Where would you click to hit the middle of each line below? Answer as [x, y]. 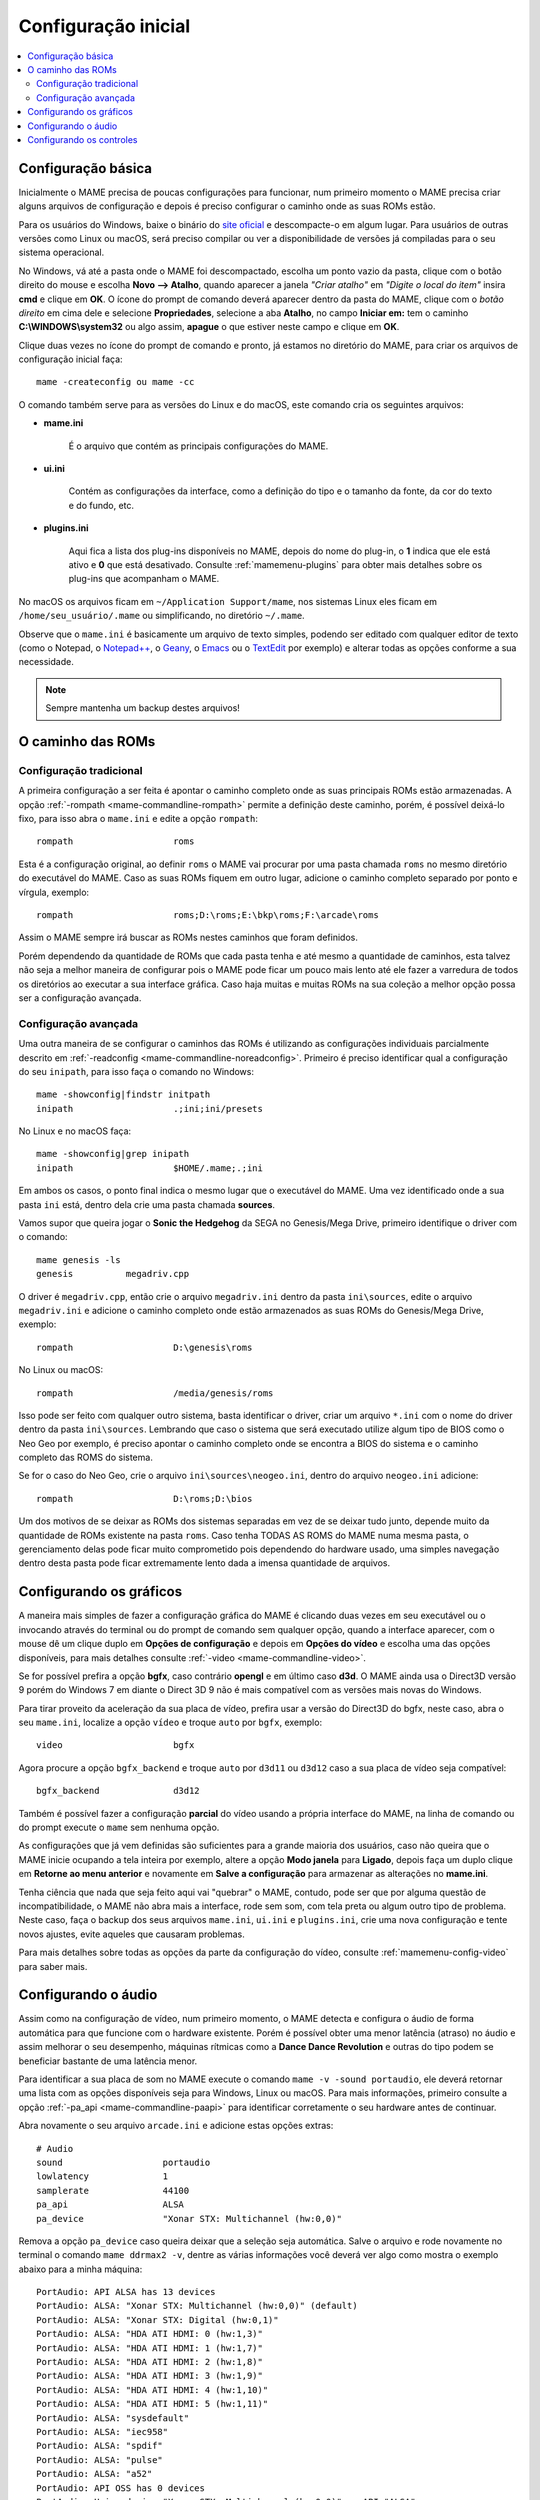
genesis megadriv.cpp [113, 1274]
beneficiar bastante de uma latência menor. [108, 2061]
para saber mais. [53, 1966]
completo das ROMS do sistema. [86, 1457]
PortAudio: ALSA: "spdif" [100, 2446]
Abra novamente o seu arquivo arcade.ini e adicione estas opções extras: [176, 2126]
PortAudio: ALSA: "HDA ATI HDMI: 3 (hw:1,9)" [150, 2376]
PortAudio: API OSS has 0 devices [120, 2488]
